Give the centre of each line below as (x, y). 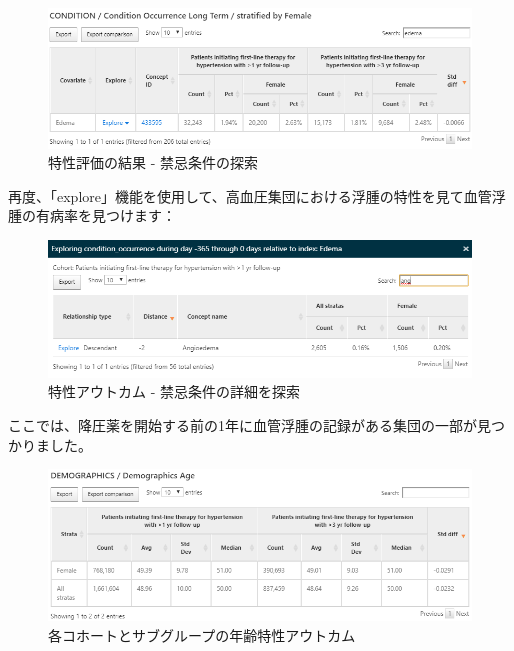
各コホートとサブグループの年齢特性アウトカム (202, 634)
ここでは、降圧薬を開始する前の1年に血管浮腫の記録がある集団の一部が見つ (256, 424)
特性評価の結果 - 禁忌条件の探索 (153, 162)
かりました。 (50, 444)
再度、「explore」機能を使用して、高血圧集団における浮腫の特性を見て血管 (250, 195)
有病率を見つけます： (105, 215)
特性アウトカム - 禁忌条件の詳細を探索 (174, 391)
